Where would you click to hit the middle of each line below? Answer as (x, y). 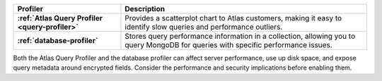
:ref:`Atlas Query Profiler (60, 18)
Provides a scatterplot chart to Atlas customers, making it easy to (233, 18)
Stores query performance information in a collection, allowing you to (240, 36)
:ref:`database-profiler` (58, 40)
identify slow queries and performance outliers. (204, 27)
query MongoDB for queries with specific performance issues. (228, 45)
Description (145, 9)
